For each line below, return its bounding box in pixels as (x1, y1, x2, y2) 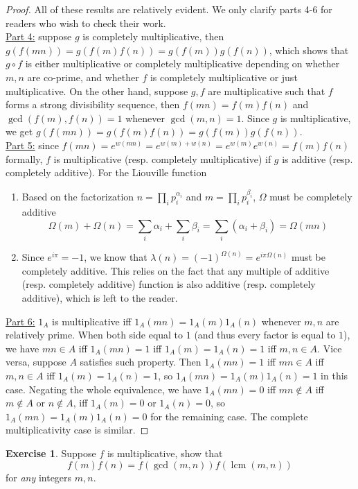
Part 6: (6, 314, 35, 328)
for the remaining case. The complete (150, 409, 308, 423)
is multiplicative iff (52, 314, 132, 328)
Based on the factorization (21, 189, 134, 204)
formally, (6, 151, 43, 166)
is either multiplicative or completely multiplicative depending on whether (25, 56, 340, 71)
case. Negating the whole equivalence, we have (6, 381, 202, 396)
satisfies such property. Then (80, 354, 202, 369)
